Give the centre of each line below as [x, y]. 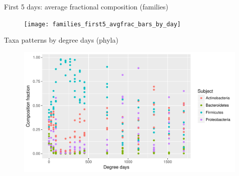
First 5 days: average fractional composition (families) [86, 6]
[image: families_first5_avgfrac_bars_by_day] [102, 24]
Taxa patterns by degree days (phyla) [61, 40]
